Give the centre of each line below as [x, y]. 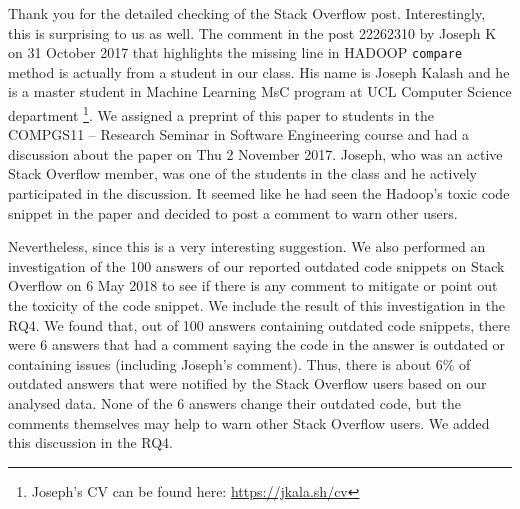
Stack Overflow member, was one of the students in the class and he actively [243, 173]
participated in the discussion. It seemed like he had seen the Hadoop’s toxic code [259, 193]
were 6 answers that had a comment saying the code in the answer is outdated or [257, 344]
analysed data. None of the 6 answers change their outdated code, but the [234, 403]
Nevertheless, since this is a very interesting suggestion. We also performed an [247, 246]
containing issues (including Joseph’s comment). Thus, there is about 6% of [239, 363]
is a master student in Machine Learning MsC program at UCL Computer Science [260, 91]
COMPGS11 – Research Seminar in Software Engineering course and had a [239, 134]
